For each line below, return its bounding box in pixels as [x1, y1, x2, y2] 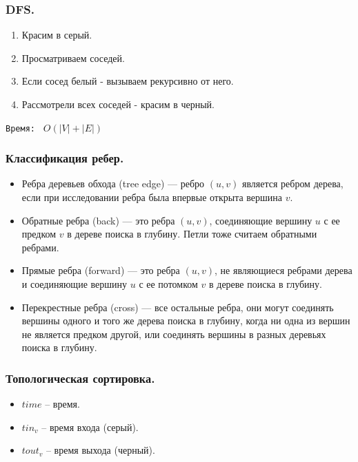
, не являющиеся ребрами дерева [215, 263, 352, 277]
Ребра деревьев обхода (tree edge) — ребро [21, 176, 205, 191]
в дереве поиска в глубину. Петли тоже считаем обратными [67, 227, 317, 241]
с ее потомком [139, 277, 198, 291]
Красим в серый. [21, 28, 92, 42]
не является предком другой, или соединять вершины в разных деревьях [21, 326, 326, 341]
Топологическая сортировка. [6, 369, 155, 386]
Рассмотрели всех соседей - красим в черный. [21, 97, 215, 111]
